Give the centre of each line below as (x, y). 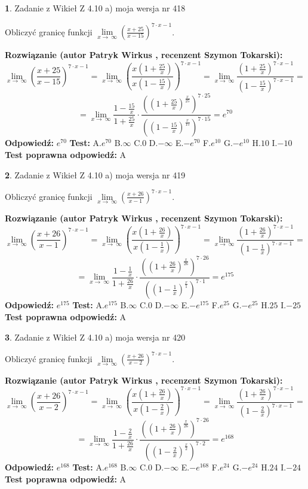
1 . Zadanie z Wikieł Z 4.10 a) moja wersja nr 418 (95, 8)
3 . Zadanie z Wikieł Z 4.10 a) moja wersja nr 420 (95, 337)
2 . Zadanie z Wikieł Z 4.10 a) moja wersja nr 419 (95, 174)
